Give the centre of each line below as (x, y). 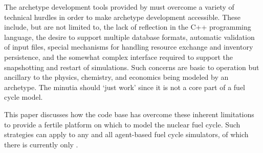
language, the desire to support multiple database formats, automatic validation (129, 37)
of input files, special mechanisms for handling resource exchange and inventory (129, 47)
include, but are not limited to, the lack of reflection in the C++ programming (128, 27)
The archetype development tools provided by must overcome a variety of (119, 7)
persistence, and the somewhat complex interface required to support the (118, 57)
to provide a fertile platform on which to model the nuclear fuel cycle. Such (122, 124)
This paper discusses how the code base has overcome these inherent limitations (129, 114)
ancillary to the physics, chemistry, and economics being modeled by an (116, 77)
